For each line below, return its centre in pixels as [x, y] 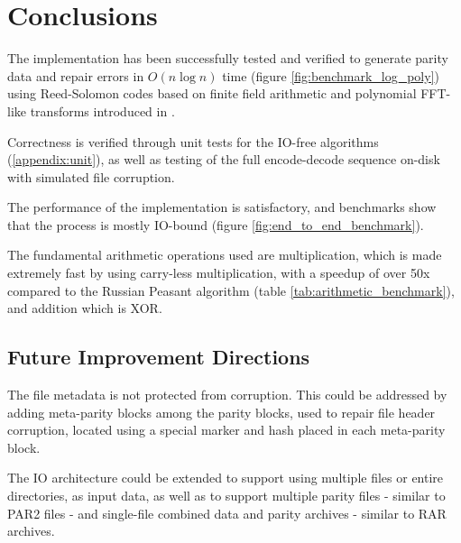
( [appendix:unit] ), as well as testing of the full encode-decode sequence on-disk [224, 159]
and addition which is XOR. [85, 308]
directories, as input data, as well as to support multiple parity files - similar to [226, 496]
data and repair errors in [76, 75]
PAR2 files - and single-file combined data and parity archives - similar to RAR [227, 513]
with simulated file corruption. [91, 176]
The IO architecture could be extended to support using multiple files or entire [226, 478]
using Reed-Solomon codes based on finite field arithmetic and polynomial [212, 93]
